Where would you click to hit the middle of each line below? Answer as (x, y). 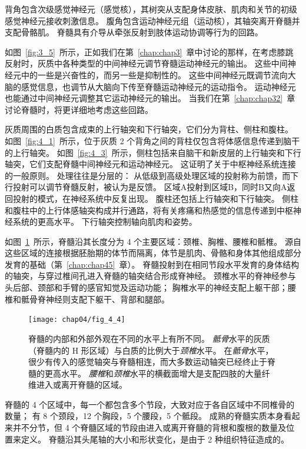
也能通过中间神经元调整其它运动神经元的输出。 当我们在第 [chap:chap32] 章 (150, 98)
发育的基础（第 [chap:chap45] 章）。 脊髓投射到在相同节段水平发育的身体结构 (152, 264)
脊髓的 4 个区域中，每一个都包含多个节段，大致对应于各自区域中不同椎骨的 (150, 404)
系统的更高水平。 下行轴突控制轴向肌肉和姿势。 (105, 222)
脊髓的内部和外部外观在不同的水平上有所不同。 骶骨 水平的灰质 (149, 338)
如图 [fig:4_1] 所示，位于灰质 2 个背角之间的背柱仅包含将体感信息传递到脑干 (152, 140)
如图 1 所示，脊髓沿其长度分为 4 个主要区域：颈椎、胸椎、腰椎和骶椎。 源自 (153, 241)
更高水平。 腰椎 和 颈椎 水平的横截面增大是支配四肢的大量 (153, 373)
